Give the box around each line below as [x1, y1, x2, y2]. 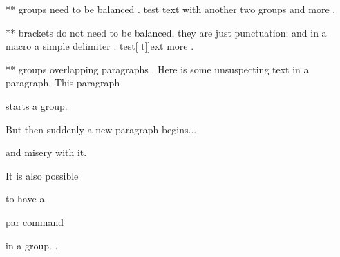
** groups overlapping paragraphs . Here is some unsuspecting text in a [6, 61, 309, 76]
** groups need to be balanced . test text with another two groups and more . [6, 2, 336, 16]
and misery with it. [6, 145, 87, 160]
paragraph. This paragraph [6, 75, 120, 90]
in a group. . [6, 238, 58, 252]
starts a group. [6, 98, 68, 113]
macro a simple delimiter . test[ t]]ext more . [6, 39, 194, 53]
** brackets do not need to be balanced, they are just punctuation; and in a [6, 25, 327, 39]
